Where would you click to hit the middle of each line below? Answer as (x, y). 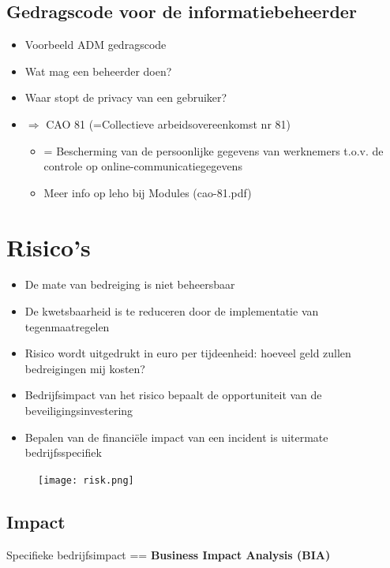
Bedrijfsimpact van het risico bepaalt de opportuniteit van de (173, 395)
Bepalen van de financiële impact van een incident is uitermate (176, 437)
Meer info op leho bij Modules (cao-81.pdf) (148, 192)
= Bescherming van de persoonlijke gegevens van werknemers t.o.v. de (214, 150)
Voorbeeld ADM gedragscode (96, 45)
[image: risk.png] (86, 480)
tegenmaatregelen (67, 326)
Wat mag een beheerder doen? (98, 71)
